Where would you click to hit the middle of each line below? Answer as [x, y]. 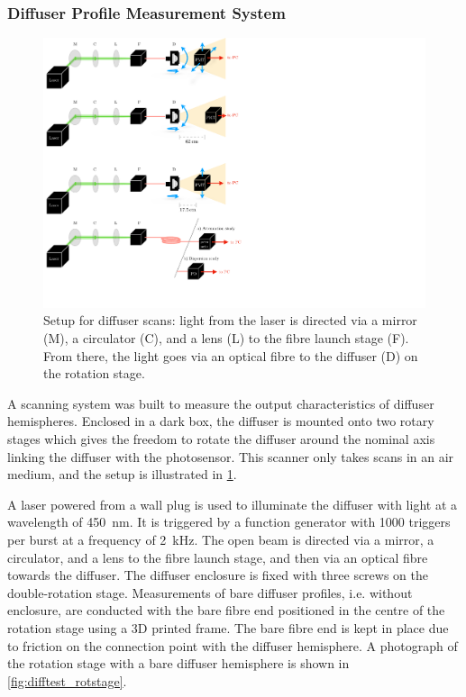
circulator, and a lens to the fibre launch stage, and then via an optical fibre [218, 557]
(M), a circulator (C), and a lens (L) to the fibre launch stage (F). [226, 338]
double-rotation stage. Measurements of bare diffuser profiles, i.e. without [210, 592]
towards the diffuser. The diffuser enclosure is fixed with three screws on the [218, 575]
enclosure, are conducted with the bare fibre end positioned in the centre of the [226, 610]
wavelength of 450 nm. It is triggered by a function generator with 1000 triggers [229, 522]
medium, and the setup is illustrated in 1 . [122, 474]
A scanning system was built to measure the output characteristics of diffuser [221, 403]
